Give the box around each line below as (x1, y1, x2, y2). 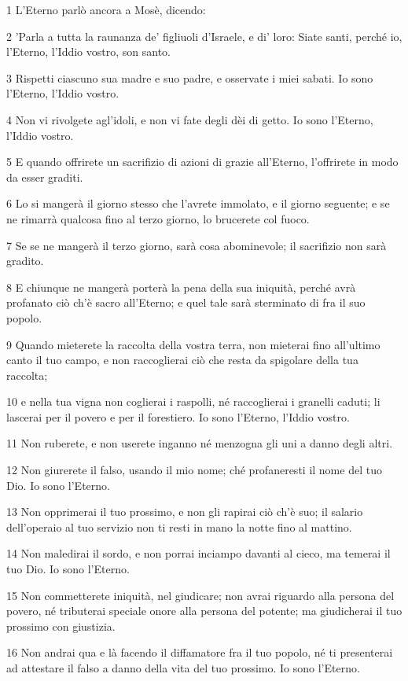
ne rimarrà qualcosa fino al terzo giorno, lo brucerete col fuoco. (6, 210, 310, 226)
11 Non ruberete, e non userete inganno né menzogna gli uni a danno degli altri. (6, 435, 393, 451)
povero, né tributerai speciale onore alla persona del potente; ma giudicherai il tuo (6, 602, 402, 619)
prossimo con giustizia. (6, 617, 116, 634)
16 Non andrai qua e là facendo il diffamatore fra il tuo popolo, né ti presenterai (6, 644, 393, 661)
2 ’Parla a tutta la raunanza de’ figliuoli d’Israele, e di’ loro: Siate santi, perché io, (6, 28, 402, 44)
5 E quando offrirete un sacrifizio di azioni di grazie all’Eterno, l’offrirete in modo (6, 153, 399, 170)
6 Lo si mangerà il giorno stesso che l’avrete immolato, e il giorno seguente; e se (6, 195, 390, 212)
